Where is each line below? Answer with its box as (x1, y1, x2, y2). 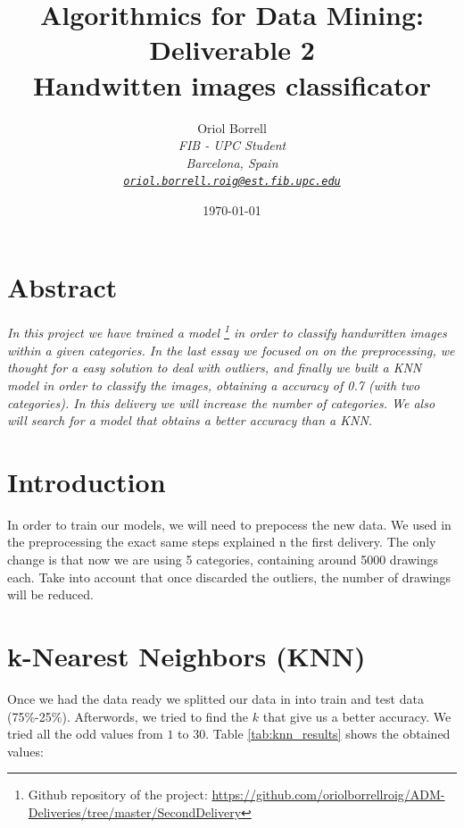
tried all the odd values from (7, 724, 163, 743)
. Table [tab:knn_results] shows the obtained (205, 724, 451, 743)
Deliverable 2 (149, 31, 315, 68)
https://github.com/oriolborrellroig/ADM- (211, 785, 445, 804)
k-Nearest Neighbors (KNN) (7, 637, 366, 673)
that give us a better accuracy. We (262, 707, 452, 725)
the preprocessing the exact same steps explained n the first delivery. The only (7, 532, 436, 551)
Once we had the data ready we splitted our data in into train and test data (7, 689, 424, 707)
